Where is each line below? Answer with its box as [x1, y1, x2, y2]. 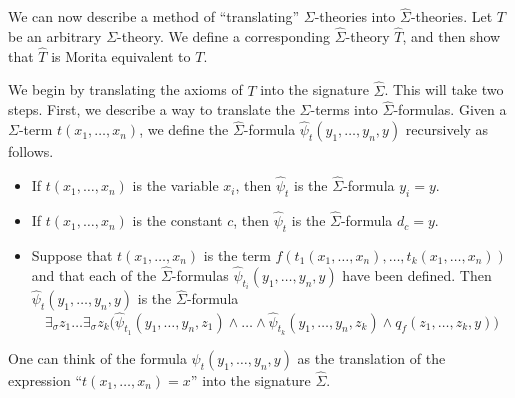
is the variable [132, 175, 219, 196]
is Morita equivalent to [51, 45, 191, 66]
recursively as [405, 119, 489, 140]
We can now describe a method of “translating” [8, 6, 300, 27]
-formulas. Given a [393, 99, 507, 120]
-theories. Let [410, 6, 493, 27]
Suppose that [31, 244, 113, 265]
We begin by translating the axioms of [8, 79, 243, 100]
